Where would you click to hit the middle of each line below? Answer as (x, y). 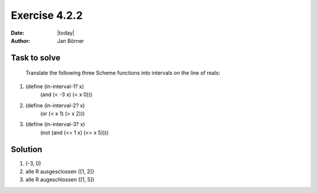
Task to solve (36, 58)
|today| (66, 33)
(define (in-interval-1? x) (55, 86)
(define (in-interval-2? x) (55, 105)
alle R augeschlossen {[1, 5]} (60, 180)
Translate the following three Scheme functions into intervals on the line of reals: (123, 73)
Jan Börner (71, 40)
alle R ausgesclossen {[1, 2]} (60, 171)
